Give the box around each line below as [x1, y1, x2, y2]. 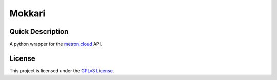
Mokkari [9, 8, 46, 19]
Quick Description [9, 27, 69, 36]
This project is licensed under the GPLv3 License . [9, 67, 114, 74]
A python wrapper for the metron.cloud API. [9, 41, 102, 47]
